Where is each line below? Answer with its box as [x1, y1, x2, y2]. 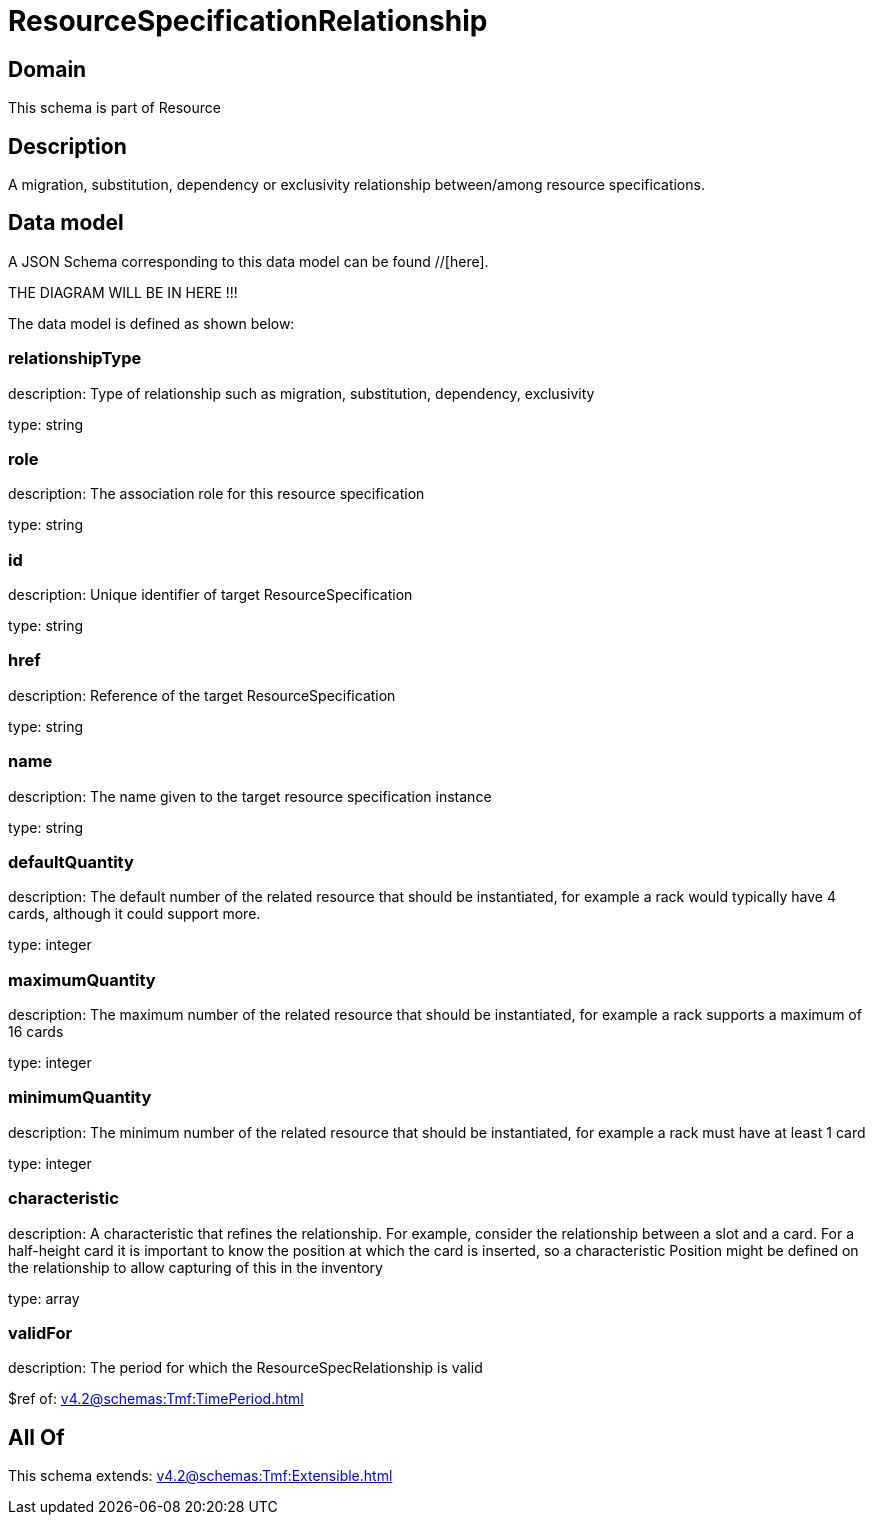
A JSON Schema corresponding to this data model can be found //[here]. [8, 252, 489, 270]
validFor [8, 1322, 73, 1343]
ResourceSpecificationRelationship [8, 4, 488, 38]
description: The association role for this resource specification [8, 485, 425, 503]
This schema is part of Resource [8, 99, 221, 117]
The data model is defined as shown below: [8, 314, 295, 332]
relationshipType [8, 348, 142, 369]
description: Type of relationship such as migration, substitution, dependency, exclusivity [8, 384, 595, 402]
